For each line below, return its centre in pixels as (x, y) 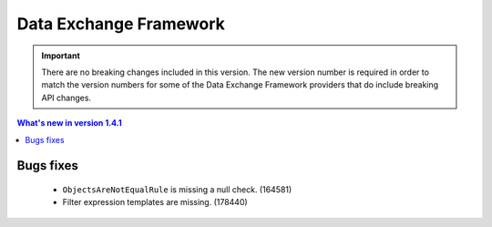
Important (61, 56)
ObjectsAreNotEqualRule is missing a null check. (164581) (177, 189)
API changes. (66, 98)
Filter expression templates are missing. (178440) (155, 202)
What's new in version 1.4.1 (69, 123)
